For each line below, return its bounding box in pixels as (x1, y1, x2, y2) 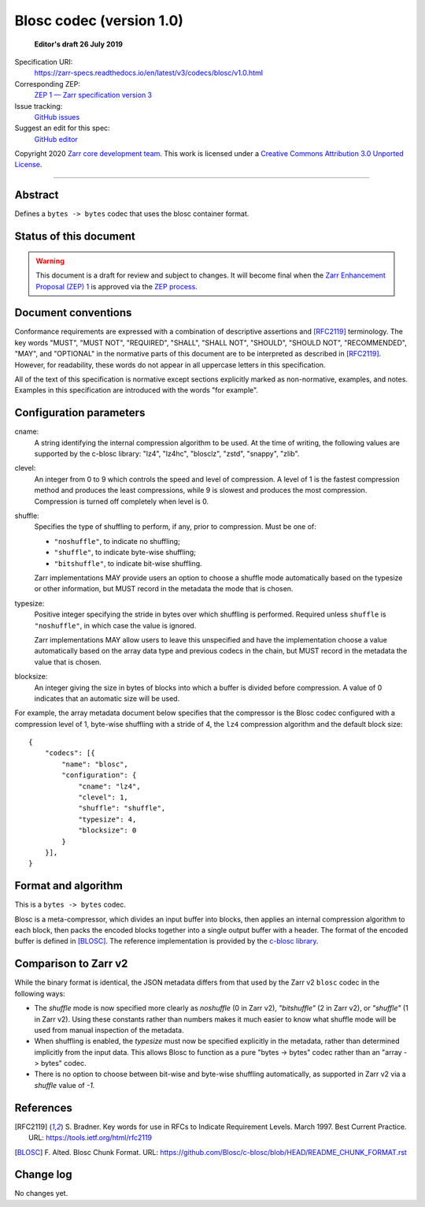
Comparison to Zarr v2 (14, 957, 128, 970)
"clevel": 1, (78, 793, 129, 802)
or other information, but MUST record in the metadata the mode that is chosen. (34, 584, 294, 594)
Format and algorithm (14, 879, 124, 892)
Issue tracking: (14, 101, 63, 110)
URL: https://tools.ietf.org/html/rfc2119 (28, 1133, 153, 1142)
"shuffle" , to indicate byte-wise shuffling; (54, 548, 197, 557)
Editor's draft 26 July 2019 (34, 39, 124, 49)
